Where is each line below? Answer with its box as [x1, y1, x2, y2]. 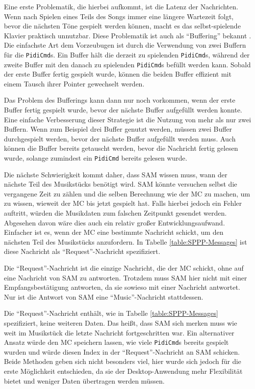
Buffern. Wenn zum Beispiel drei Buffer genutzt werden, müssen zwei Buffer [4, 124, 232, 134]
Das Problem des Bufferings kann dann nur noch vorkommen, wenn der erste [4, 95, 235, 105]
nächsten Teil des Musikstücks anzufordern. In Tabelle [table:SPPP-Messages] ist [4, 236, 247, 247]
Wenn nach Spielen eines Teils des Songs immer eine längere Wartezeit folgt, [4, 11, 234, 21]
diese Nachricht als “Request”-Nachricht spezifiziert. [4, 246, 160, 256]
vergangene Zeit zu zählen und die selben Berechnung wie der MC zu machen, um [4, 188, 251, 198]
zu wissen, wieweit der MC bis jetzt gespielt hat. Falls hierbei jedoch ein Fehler [4, 198, 242, 208]
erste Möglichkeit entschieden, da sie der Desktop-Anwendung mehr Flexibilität [4, 366, 243, 376]
